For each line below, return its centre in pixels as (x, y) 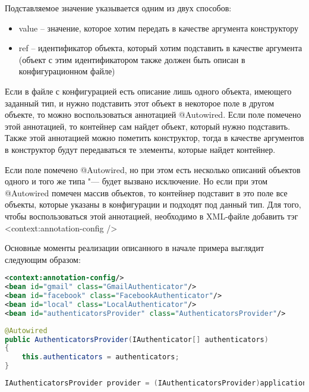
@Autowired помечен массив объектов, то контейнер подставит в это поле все (146, 192)
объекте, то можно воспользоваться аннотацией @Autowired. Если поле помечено (153, 115)
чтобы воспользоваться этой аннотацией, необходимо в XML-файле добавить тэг (152, 216)
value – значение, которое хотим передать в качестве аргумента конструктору (159, 28)
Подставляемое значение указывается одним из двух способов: (118, 8)
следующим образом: (43, 259)
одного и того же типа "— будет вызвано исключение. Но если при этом (136, 181)
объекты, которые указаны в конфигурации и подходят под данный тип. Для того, (153, 204)
